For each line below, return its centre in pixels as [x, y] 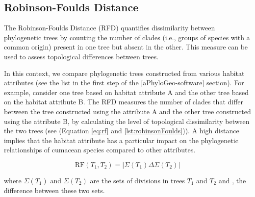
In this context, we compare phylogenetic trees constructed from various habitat [124, 73]
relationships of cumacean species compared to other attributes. [100, 150]
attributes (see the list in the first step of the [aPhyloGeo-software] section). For [124, 83]
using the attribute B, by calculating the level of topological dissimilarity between [127, 121]
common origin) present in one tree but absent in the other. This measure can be [126, 47]
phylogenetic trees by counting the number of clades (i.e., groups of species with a [127, 37]
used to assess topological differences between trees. [81, 56]
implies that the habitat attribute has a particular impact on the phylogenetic [121, 140]
